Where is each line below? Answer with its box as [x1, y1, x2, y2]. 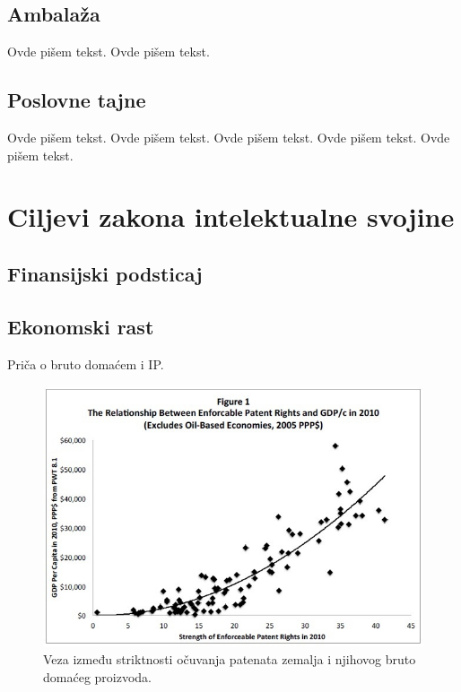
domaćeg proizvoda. [43, 667, 152, 686]
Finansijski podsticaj [7, 259, 203, 287]
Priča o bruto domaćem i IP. [7, 354, 164, 373]
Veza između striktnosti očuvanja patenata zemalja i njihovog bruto [43, 649, 416, 668]
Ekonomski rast [7, 312, 154, 340]
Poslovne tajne [7, 86, 146, 114]
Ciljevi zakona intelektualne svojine [7, 198, 455, 235]
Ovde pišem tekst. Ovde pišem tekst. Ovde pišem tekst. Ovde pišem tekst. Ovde [7, 128, 450, 146]
